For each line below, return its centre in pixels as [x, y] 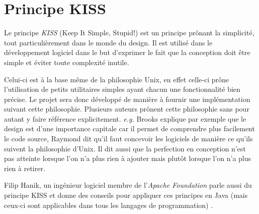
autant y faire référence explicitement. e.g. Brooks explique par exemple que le [125, 118]
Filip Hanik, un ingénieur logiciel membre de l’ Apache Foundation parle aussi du [128, 185]
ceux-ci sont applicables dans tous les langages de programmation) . [109, 205]
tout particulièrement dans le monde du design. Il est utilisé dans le [108, 42]
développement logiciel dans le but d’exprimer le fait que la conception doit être [127, 52]
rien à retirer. [25, 168]
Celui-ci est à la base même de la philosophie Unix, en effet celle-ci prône [117, 79]
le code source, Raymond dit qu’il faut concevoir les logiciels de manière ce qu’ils [128, 139]
